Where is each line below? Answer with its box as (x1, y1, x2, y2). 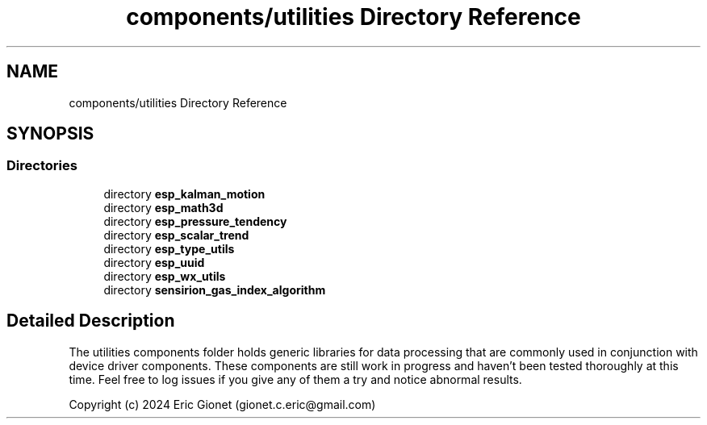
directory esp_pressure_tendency (103, 214, 287, 228)
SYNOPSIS (6, 123, 94, 144)
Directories (6, 157, 77, 174)
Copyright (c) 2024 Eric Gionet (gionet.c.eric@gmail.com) (69, 397, 376, 411)
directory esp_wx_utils (103, 269, 226, 283)
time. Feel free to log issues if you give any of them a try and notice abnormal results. (69, 372, 522, 386)
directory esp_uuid (103, 255, 205, 269)
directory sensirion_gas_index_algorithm (103, 282, 326, 297)
